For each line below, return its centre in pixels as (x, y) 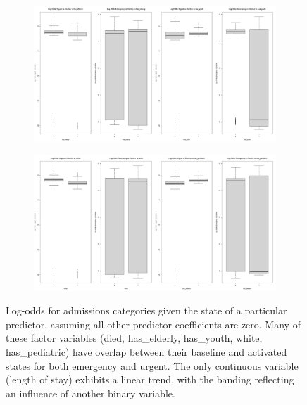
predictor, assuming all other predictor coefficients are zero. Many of (153, 324)
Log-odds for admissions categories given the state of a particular (146, 310)
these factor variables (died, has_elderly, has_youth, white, (134, 338)
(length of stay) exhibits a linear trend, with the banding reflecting (150, 379)
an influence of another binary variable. (90, 393)
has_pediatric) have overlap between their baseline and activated (146, 351)
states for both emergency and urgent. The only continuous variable (152, 365)
